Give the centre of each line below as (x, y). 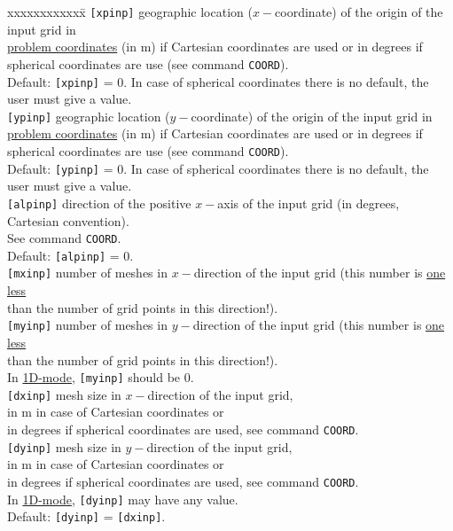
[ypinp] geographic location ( (89, 116)
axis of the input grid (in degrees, (309, 203)
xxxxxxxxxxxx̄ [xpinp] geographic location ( (130, 12)
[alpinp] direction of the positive (99, 203)
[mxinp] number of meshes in (87, 273)
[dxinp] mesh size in (64, 394)
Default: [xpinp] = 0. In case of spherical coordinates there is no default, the (218, 81)
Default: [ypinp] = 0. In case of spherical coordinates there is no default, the (218, 168)
